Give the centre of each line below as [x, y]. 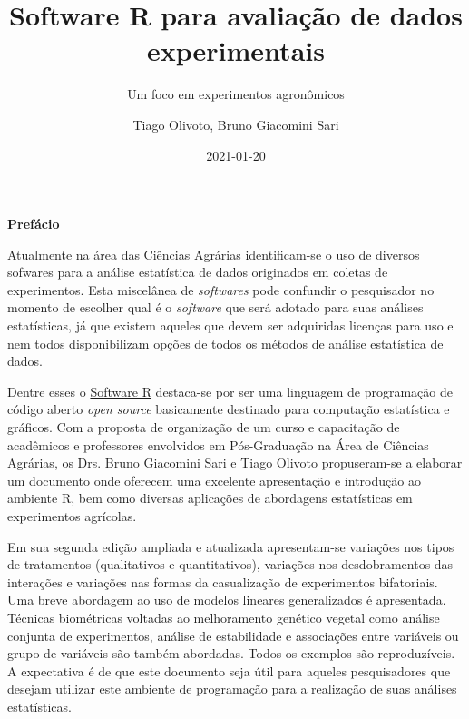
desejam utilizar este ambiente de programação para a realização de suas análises [232, 689]
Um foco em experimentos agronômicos [236, 94]
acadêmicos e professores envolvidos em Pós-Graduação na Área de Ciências [218, 444]
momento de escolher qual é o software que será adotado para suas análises [215, 307]
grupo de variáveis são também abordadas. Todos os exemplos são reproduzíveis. [231, 653]
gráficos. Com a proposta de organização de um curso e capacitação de [204, 427]
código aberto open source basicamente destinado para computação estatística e [229, 409]
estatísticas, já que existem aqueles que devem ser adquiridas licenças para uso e [230, 325]
